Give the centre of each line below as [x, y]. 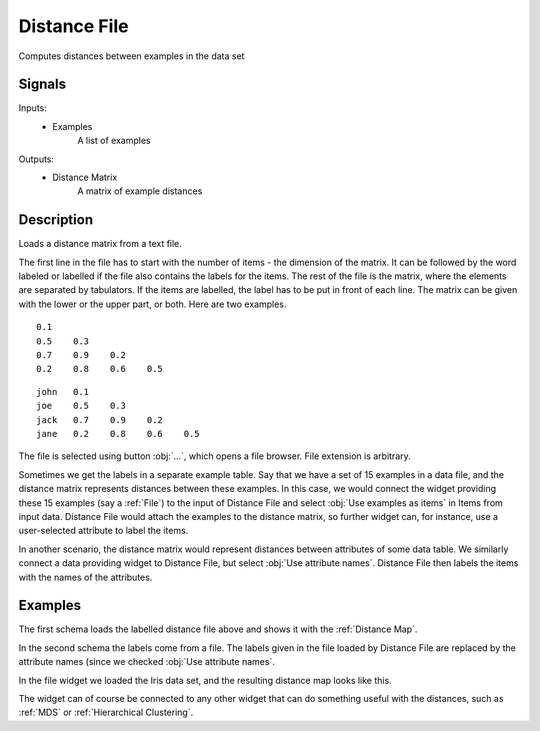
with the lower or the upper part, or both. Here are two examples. [152, 304]
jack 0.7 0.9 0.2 [100, 419]
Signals [42, 84]
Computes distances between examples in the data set [131, 56]
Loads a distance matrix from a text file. [100, 244]
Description [56, 220]
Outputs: [36, 159]
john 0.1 [63, 391]
